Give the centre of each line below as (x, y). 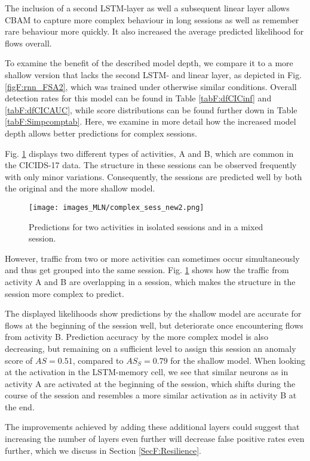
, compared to (98, 360)
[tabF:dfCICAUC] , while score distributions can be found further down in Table (151, 109)
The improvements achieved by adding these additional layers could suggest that (152, 427)
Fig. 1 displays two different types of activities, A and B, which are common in (149, 153)
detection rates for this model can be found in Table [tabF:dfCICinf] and (138, 98)
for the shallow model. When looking (238, 360)
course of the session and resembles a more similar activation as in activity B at (151, 395)
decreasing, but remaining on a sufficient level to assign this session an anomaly (151, 348)
